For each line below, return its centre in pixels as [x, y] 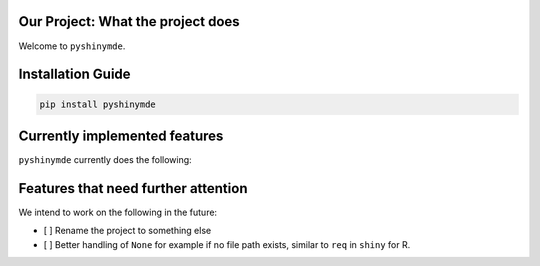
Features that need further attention [133, 188]
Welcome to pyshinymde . [72, 46]
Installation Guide [74, 74]
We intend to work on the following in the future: [118, 212]
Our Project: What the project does [129, 21]
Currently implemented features [121, 135]
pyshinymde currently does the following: [105, 160]
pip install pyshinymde [98, 104]
